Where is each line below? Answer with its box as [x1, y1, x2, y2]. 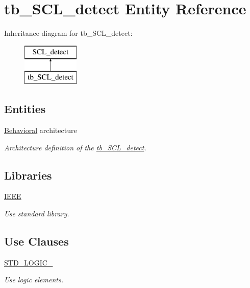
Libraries [4, 167, 52, 183]
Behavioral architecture [4, 125, 77, 136]
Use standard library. [4, 208, 69, 219]
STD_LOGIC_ [4, 257, 53, 268]
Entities [4, 101, 46, 117]
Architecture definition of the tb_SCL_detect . [4, 142, 146, 152]
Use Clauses [4, 233, 69, 249]
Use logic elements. [4, 274, 63, 285]
